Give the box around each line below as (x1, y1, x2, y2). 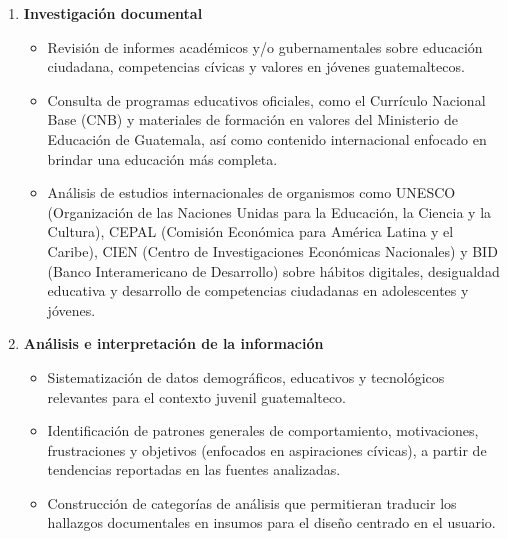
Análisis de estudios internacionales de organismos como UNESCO (47, 182, 456, 203)
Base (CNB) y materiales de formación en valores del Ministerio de (47, 109, 458, 130)
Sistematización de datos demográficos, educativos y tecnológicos (47, 366, 445, 387)
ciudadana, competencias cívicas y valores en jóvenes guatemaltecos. (47, 56, 465, 77)
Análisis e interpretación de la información (23, 333, 324, 354)
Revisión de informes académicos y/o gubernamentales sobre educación (47, 36, 483, 57)
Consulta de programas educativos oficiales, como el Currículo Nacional (47, 89, 486, 110)
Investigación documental (23, 3, 203, 23)
